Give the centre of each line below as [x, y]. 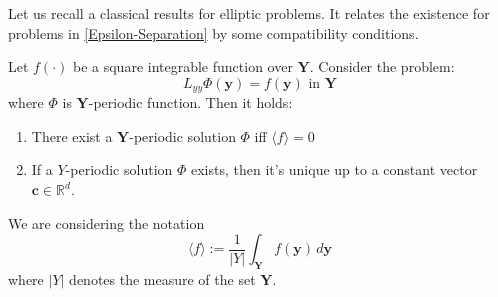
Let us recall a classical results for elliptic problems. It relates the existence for [249, 13]
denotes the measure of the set [162, 279]
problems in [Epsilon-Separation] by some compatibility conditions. [213, 32]
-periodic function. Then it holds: [190, 102]
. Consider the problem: [382, 66]
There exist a [72, 135]
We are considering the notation [106, 222]
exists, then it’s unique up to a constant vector [334, 169]
